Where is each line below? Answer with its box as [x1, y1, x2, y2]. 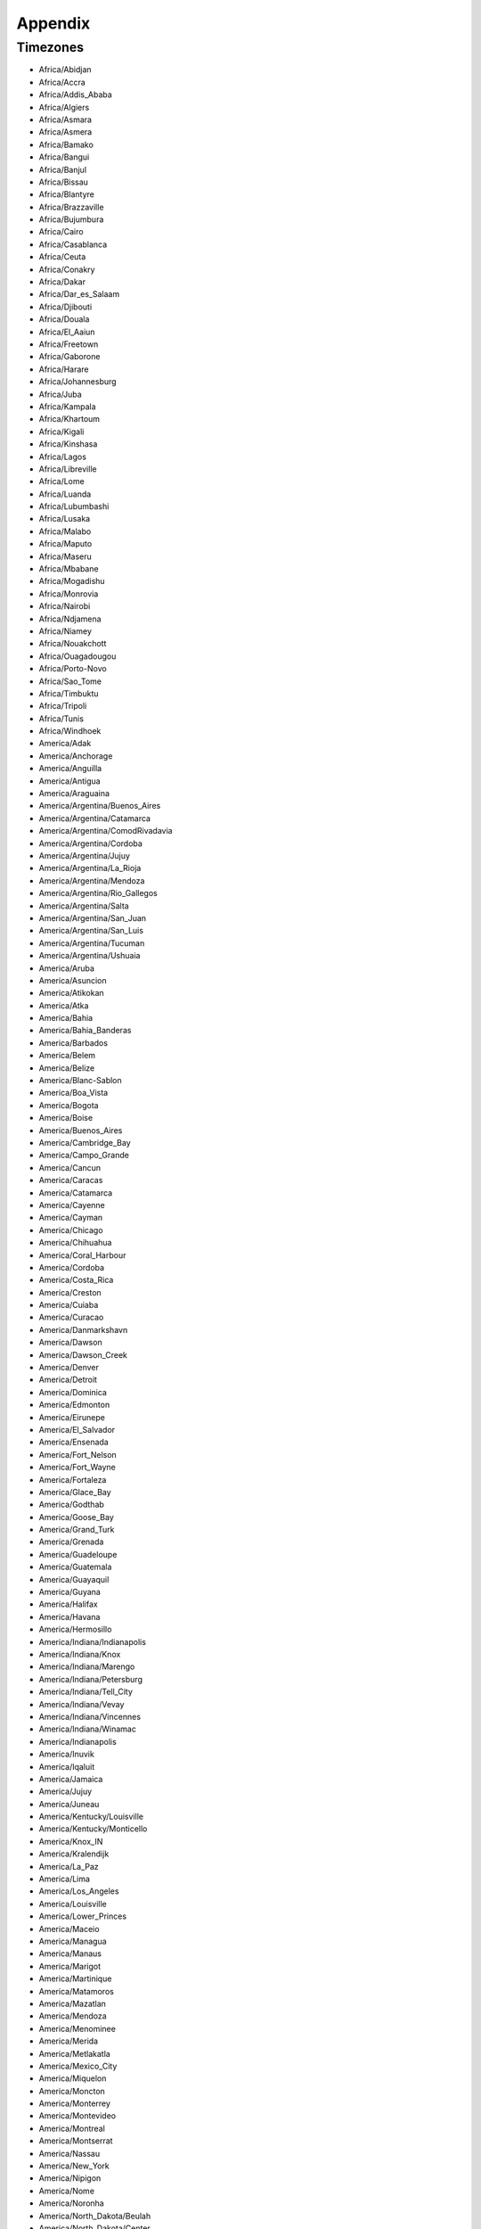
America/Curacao [38, 1312, 104, 1323]
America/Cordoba [38, 1262, 105, 1272]
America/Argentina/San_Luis [38, 925, 144, 936]
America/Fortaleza [38, 1474, 107, 1485]
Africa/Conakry [38, 264, 95, 275]
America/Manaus [38, 1948, 102, 1959]
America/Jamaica [38, 1773, 103, 1784]
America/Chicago [38, 1224, 103, 1235]
